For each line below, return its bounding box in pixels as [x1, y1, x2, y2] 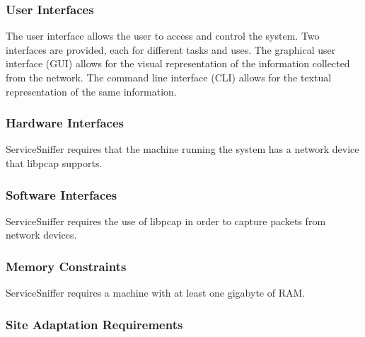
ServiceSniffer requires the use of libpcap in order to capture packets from [6, 213, 326, 228]
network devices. [6, 227, 77, 242]
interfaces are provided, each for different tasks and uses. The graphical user [6, 42, 336, 57]
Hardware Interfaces [6, 114, 124, 132]
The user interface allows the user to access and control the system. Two [6, 28, 320, 43]
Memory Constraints [6, 257, 127, 275]
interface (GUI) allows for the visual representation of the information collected [6, 56, 350, 71]
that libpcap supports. [6, 156, 103, 170]
